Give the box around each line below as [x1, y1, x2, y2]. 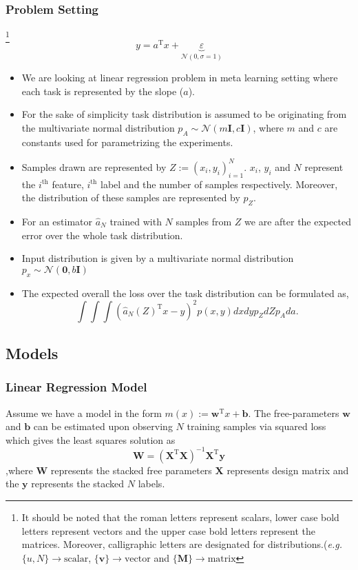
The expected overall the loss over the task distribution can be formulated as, [21, 285, 349, 300]
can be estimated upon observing [33, 419, 173, 434]
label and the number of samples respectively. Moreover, [101, 176, 338, 191]
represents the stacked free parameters [50, 462, 212, 477]
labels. [138, 476, 165, 491]
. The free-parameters [248, 405, 339, 420]
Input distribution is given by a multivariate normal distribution [21, 251, 294, 265]
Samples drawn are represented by [21, 159, 167, 174]
